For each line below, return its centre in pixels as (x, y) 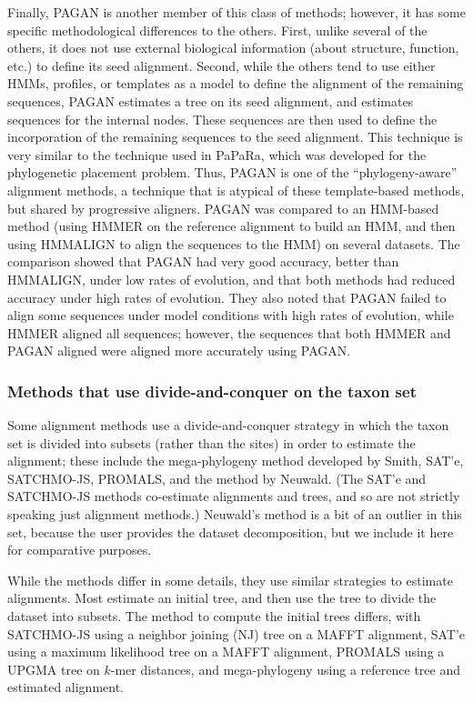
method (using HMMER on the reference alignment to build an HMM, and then (231, 226)
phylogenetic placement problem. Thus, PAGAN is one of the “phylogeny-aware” (232, 172)
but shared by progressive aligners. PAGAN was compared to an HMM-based (223, 208)
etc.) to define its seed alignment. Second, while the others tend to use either (221, 65)
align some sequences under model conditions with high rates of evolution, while (231, 315)
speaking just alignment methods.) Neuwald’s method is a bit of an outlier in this (235, 514)
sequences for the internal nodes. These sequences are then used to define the (222, 119)
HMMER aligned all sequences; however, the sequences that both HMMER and (229, 332)
